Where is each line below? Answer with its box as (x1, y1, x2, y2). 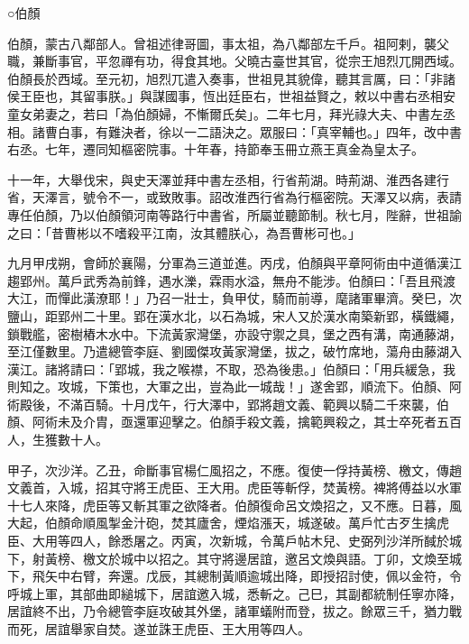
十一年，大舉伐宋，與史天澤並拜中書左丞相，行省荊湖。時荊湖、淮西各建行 (7, 170, 449, 189)
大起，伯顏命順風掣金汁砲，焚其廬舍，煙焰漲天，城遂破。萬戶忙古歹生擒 (7, 513, 437, 532)
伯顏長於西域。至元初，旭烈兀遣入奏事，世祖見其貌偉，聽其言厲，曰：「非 (7, 69, 443, 87)
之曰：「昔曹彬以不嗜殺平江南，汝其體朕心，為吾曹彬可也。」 (7, 223, 361, 242)
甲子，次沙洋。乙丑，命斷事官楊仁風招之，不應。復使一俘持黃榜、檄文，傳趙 (7, 460, 462, 479)
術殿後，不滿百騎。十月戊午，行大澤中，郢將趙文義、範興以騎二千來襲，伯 (7, 394, 449, 413)
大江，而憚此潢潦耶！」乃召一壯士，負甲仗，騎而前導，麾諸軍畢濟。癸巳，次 (7, 289, 462, 308)
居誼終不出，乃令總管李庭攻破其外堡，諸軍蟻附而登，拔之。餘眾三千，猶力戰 (7, 602, 462, 621)
